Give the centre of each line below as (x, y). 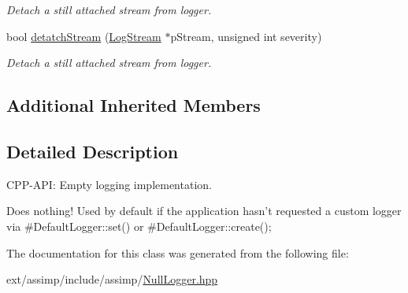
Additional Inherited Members (134, 105)
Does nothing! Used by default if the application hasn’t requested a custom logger (204, 211)
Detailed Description (93, 151)
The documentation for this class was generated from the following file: (178, 252)
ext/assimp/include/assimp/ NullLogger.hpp (112, 279)
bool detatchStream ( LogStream (84, 36)
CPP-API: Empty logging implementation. (109, 184)
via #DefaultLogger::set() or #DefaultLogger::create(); (139, 226)
